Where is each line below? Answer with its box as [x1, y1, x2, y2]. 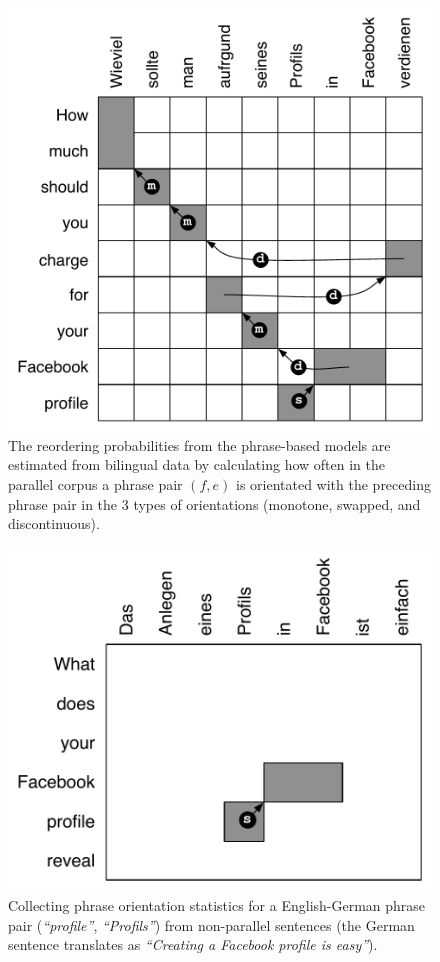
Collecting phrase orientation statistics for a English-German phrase [8, 895, 426, 915]
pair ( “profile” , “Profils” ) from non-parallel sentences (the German [8, 914, 415, 935]
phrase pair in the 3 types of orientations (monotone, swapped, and [8, 493, 421, 514]
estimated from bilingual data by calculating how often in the [8, 454, 385, 475]
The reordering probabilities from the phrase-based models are [8, 434, 391, 455]
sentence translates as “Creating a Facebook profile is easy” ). [8, 934, 378, 955]
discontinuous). [8, 513, 100, 534]
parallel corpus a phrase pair [8, 473, 183, 494]
